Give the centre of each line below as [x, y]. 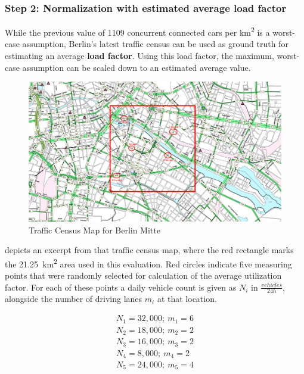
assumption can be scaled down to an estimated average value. [137, 67]
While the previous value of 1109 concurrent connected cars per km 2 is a [137, 31]
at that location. [187, 299]
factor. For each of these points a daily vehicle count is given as [121, 287]
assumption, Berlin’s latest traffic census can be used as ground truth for [155, 44]
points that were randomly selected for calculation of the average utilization [143, 275]
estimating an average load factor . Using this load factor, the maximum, [139, 56]
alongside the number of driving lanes [74, 299]
